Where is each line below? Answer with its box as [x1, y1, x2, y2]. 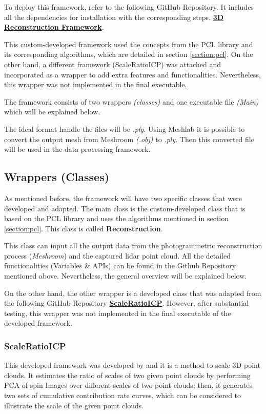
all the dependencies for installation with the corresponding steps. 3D [4, 11, 224, 22]
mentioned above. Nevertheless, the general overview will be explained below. [4, 270, 247, 281]
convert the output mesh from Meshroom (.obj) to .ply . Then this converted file [4, 133, 254, 144]
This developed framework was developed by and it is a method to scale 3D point [4, 360, 260, 370]
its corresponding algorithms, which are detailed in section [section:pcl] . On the [4, 49, 253, 60]
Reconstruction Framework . [4, 22, 104, 32]
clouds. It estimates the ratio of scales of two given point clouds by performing [4, 369, 251, 380]
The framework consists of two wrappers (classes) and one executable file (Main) [4, 96, 259, 107]
